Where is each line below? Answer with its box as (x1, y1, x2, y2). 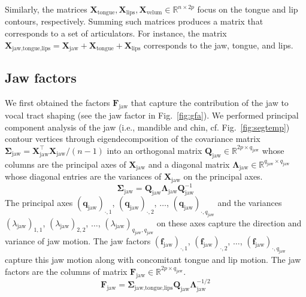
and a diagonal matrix (148, 157, 230, 170)
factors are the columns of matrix (5, 265, 128, 277)
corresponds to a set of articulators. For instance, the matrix (5, 27, 227, 40)
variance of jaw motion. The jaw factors (5, 235, 151, 247)
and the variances (217, 196, 282, 208)
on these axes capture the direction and (156, 216, 302, 229)
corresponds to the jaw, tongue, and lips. (144, 38, 293, 51)
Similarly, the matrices (5, 3, 87, 15)
